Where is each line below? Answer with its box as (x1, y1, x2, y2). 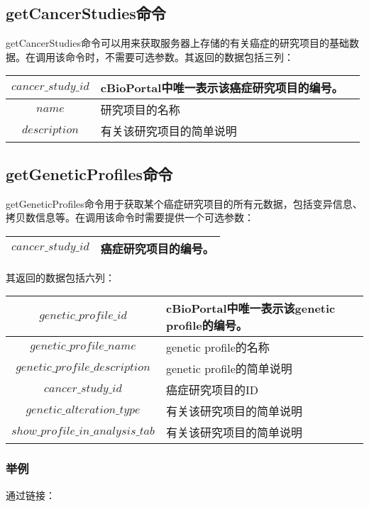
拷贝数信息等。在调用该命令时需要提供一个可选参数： (6, 210, 254, 225)
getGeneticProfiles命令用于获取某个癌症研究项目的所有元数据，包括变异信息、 (6, 196, 363, 211)
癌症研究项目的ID (165, 381, 258, 399)
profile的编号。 (165, 317, 248, 334)
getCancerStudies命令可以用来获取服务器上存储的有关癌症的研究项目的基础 (6, 35, 349, 50)
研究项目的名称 (100, 101, 180, 118)
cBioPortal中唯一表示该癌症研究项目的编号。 (100, 79, 343, 96)
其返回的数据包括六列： (6, 269, 115, 284)
